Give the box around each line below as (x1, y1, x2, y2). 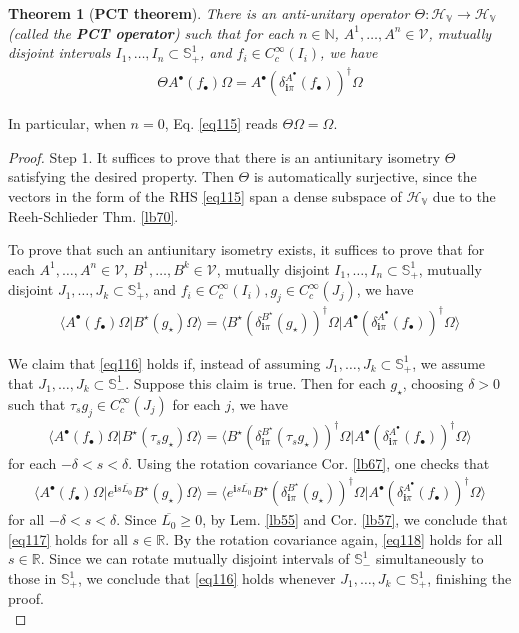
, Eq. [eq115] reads (164, 113, 278, 134)
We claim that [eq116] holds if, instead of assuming (8, 352, 321, 373)
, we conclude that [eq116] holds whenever (77, 568, 336, 588)
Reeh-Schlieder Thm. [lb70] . (8, 205, 179, 226)
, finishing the (427, 568, 512, 588)
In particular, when (8, 113, 126, 134)
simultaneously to (375, 548, 484, 569)
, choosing (402, 372, 464, 393)
